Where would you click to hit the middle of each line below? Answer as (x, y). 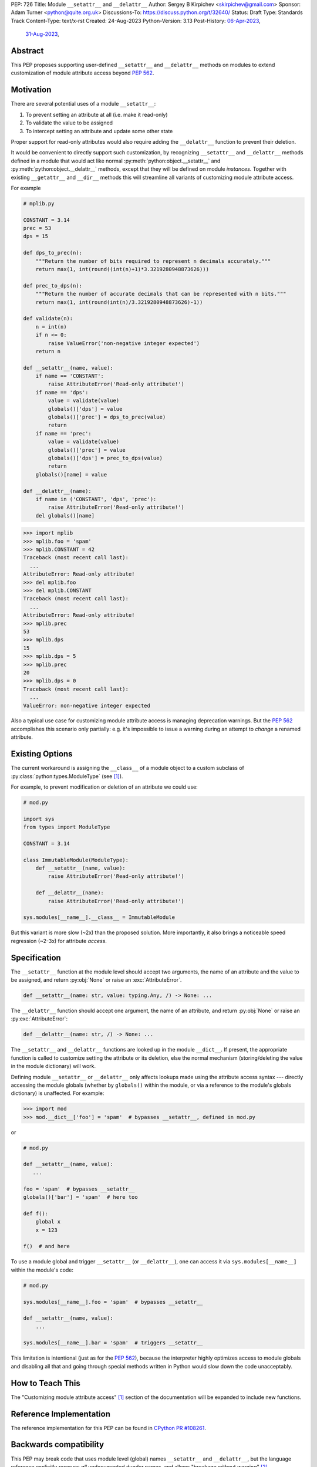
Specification (36, 957)
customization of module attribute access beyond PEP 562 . (82, 73)
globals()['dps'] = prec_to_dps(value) (105, 458)
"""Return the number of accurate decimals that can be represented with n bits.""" (161, 294)
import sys (39, 819)
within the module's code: (42, 1270)
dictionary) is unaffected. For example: (58, 1093)
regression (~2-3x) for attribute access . (59, 941)
